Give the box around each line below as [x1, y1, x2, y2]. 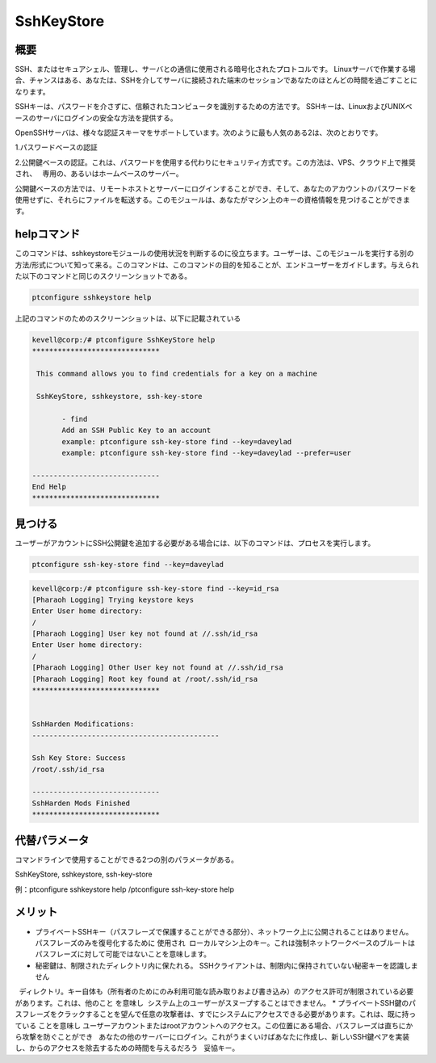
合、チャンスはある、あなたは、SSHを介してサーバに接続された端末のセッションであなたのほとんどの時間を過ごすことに [15, 75, 417, 85]
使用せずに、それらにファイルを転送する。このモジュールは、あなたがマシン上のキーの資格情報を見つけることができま [15, 195, 411, 204]
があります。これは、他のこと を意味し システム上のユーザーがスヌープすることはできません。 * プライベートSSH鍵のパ [15, 998, 416, 1007]
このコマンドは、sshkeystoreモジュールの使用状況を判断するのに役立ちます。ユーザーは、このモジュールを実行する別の [15, 249, 414, 258]
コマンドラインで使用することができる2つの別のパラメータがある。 [15, 855, 238, 864]
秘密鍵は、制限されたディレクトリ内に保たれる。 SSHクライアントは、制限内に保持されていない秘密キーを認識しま [35, 960, 419, 970]
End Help [31, 482, 67, 492]
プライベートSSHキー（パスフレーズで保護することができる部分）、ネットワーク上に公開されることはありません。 [35, 926, 413, 936]
